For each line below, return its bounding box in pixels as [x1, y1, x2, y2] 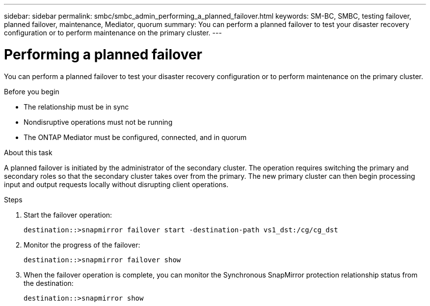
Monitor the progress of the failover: [24, 240, 140, 249]
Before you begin [4, 87, 59, 96]
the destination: [24, 278, 74, 287]
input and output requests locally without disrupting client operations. [4, 180, 229, 189]
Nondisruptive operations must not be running [24, 117, 173, 126]
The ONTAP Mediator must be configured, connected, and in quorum [24, 133, 247, 141]
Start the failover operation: [24, 210, 112, 219]
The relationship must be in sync [24, 102, 129, 111]
